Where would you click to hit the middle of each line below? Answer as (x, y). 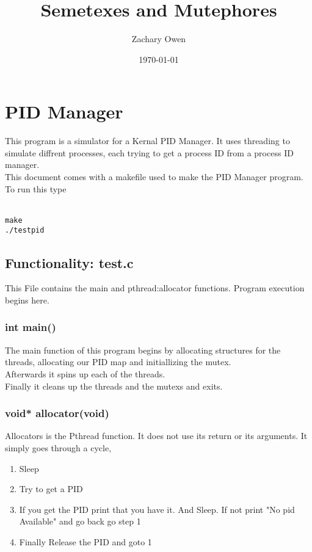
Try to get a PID (51, 489)
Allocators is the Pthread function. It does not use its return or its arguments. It (156, 436)
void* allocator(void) (57, 413)
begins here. (27, 300)
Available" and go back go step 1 (80, 521)
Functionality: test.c (69, 262)
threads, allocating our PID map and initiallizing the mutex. (118, 362)
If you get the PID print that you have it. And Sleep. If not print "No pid (157, 509)
